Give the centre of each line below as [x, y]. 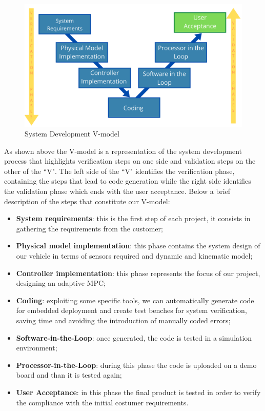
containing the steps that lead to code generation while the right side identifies [128, 181]
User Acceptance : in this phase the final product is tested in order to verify [138, 392]
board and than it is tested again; [69, 375]
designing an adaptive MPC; [61, 283]
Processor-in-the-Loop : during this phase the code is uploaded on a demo [136, 365]
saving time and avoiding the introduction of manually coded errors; [123, 320]
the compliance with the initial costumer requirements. [102, 402]
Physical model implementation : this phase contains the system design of [138, 246]
